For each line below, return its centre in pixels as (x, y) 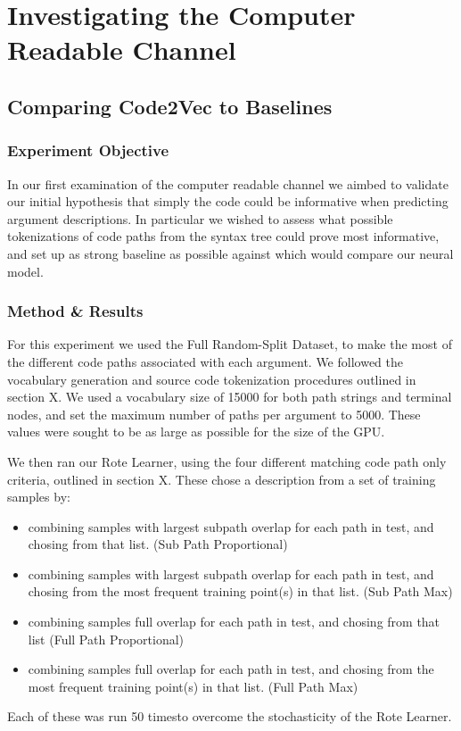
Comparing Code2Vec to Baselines (170, 106)
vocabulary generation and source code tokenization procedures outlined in (212, 379)
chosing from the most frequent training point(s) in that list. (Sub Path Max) (240, 591)
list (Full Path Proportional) (106, 639)
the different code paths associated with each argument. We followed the (205, 361)
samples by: (39, 497)
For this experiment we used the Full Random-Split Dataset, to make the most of (230, 344)
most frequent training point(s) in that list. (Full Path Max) (193, 686)
